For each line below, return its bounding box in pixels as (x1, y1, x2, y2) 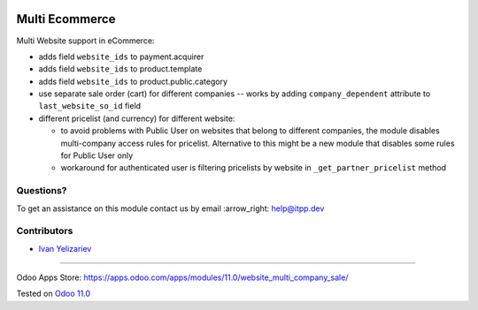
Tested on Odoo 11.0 (16, 288, 91, 299)
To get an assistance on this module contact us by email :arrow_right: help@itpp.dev (16, 203, 325, 214)
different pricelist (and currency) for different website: (38, 113, 235, 124)
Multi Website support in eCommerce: (16, 35, 155, 46)
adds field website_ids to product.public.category (38, 76, 228, 87)
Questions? (16, 185, 67, 197)
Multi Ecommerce (16, 11, 116, 26)
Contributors (16, 225, 73, 238)
